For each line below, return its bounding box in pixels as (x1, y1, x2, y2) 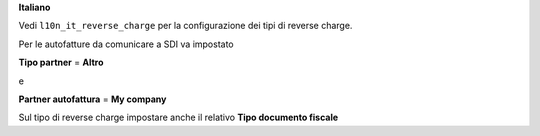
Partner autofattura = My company (18, 93, 167, 105)
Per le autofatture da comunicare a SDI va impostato (18, 38, 234, 50)
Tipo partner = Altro (18, 56, 104, 69)
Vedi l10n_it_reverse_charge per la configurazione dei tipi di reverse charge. (18, 20, 353, 32)
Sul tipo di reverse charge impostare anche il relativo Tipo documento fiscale (18, 111, 339, 124)
